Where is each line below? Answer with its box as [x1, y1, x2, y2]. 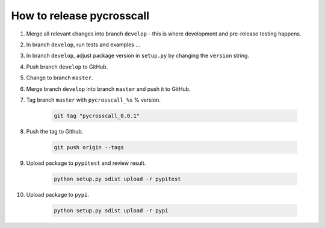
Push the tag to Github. [26, 128, 84, 135]
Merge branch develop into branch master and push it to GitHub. [26, 85, 191, 93]
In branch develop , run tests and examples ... [26, 41, 141, 48]
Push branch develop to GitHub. [26, 63, 108, 70]
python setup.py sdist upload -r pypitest [54, 175, 181, 182]
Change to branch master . [26, 74, 93, 81]
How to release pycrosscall [11, 9, 150, 22]
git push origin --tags [54, 144, 125, 150]
